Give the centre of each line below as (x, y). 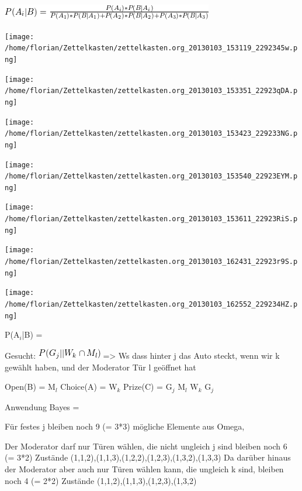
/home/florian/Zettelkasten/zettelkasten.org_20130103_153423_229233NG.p (151, 134)
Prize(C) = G (148, 387)
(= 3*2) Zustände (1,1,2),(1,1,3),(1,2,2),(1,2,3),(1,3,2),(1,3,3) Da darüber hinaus (148, 457)
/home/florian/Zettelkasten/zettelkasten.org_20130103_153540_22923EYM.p (151, 176)
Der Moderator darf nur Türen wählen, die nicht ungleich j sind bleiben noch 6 (146, 446)
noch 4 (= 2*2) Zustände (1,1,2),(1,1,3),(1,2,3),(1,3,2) (101, 480)
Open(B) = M (30, 387)
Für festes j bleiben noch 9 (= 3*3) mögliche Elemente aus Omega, (125, 426)
